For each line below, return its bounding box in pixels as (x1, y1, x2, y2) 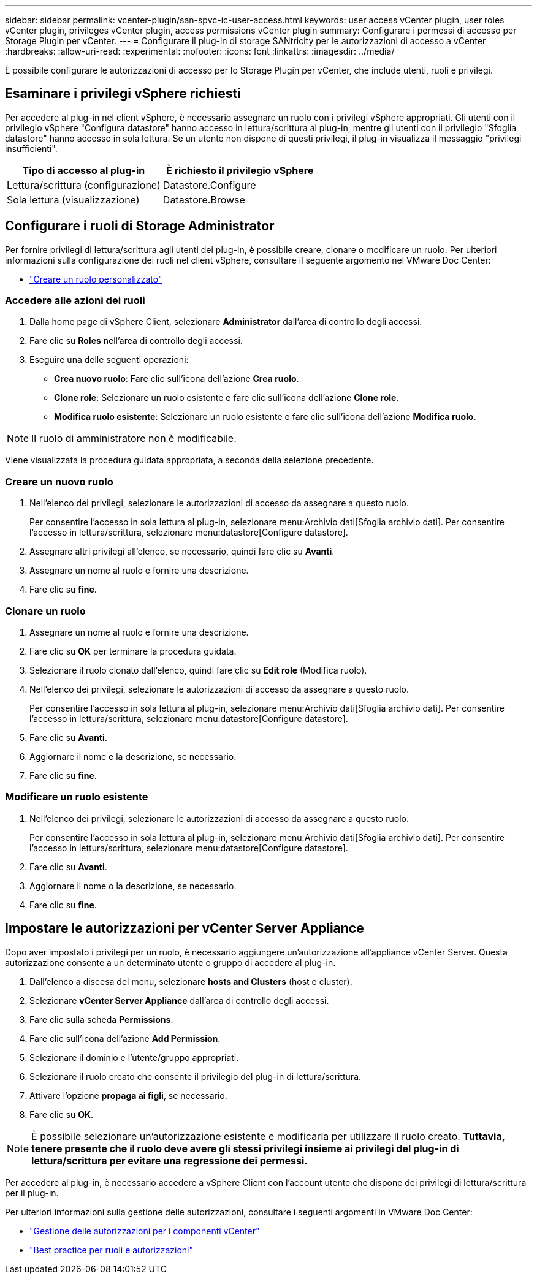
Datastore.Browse (162, 193, 245, 206)
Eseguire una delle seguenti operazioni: (29, 354, 189, 365)
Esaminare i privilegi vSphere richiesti (5, 86, 241, 102)
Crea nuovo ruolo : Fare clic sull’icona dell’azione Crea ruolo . (54, 373, 299, 384)
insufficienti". (5, 143, 58, 154)
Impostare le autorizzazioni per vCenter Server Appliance (5, 920, 364, 936)
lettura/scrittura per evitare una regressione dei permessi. (31, 1154, 308, 1167)
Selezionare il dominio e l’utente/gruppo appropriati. (29, 1052, 239, 1063)
